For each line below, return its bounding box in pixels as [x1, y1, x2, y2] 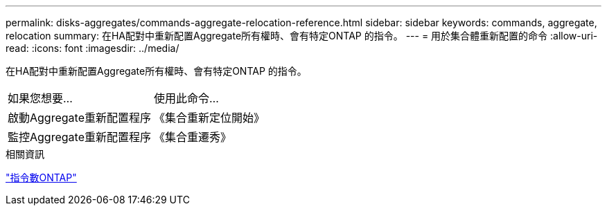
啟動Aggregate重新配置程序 [8, 111, 151, 125]
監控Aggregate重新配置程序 [8, 130, 151, 144]
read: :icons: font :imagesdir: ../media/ [6, 42, 179, 54]
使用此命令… [153, 91, 219, 105]
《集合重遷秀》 [153, 130, 231, 144]
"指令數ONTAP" [6, 172, 77, 183]
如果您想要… [8, 91, 73, 105]
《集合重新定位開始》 [153, 111, 265, 125]
